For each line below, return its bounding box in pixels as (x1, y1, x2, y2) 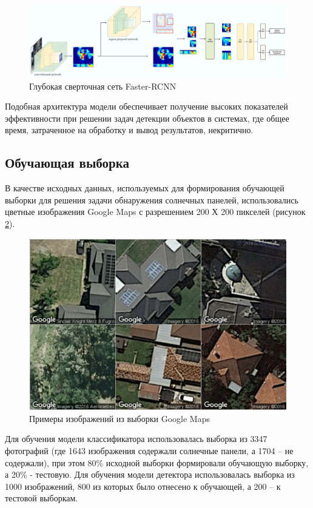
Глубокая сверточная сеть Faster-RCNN (29, 79, 177, 92)
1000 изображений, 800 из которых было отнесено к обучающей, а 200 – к (5, 480, 281, 492)
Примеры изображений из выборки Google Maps (29, 412, 210, 424)
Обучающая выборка (5, 153, 129, 172)
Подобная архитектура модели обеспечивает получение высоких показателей (5, 100, 288, 113)
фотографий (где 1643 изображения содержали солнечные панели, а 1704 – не (5, 444, 294, 457)
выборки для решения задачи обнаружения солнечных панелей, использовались (5, 193, 298, 206)
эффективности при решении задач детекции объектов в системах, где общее (5, 111, 289, 124)
